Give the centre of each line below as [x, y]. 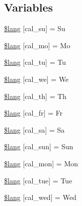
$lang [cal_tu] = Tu [35, 62]
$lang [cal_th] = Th [35, 96]
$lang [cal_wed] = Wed [40, 197]
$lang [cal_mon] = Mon [41, 163]
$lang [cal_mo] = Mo [37, 45]
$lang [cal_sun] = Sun [39, 146]
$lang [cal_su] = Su [35, 28]
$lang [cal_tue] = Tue [38, 180]
